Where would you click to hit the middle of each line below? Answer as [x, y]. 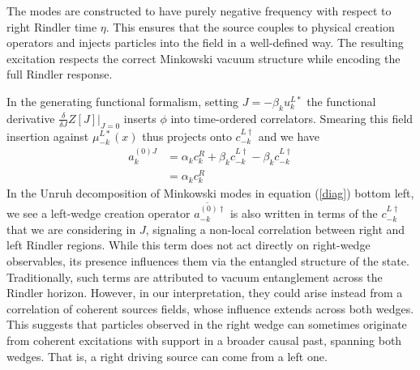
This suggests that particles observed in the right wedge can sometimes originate [207, 324]
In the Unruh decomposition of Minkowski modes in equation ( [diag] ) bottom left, [210, 193]
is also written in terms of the [304, 213]
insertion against [48, 136]
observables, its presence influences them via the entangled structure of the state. [208, 261]
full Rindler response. [60, 74]
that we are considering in [71, 229]
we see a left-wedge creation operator [99, 213]
